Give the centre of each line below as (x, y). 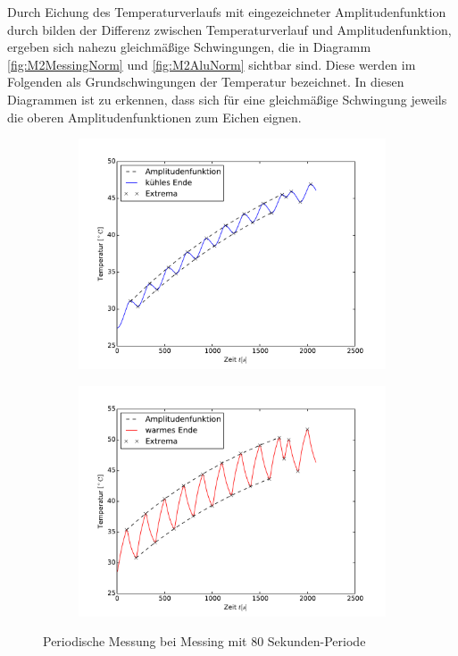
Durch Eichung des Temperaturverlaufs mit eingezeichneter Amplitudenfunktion (227, 12)
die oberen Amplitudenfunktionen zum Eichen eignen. (154, 117)
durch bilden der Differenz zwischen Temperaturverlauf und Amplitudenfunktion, (229, 29)
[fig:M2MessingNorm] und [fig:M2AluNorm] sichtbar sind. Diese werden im (212, 64)
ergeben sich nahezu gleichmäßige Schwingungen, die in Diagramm (189, 47)
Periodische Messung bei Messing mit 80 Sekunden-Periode (204, 641)
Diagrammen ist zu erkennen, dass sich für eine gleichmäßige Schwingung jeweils (227, 99)
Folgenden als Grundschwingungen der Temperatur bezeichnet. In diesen (206, 82)
